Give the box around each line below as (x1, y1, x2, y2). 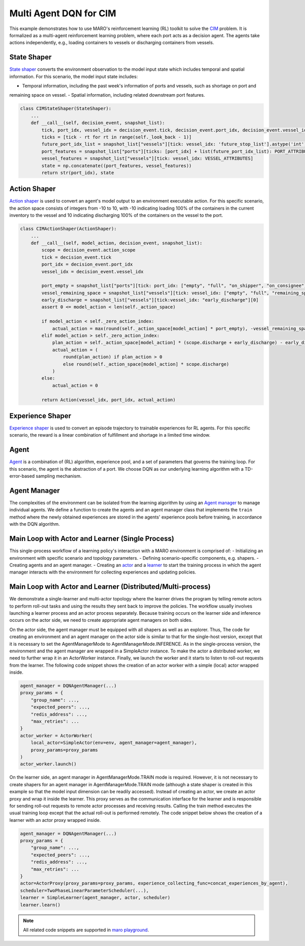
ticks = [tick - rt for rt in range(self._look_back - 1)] (41, 134, 192, 140)
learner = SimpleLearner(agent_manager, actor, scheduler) (20, 895, 170, 901)
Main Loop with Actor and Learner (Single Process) (9, 534, 174, 543)
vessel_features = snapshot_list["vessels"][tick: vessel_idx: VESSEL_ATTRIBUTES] (41, 156, 254, 161)
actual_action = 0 (52, 382, 99, 388)
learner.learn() (20, 902, 61, 908)
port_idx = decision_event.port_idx (41, 262, 133, 267)
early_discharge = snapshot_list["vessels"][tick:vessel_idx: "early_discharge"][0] (41, 297, 259, 303)
